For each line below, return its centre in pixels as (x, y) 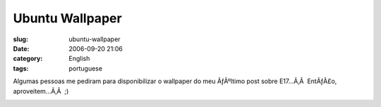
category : (28, 59)
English (79, 59)
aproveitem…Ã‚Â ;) (41, 91)
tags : (21, 68)
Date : (21, 48)
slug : (20, 39)
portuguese (85, 68)
